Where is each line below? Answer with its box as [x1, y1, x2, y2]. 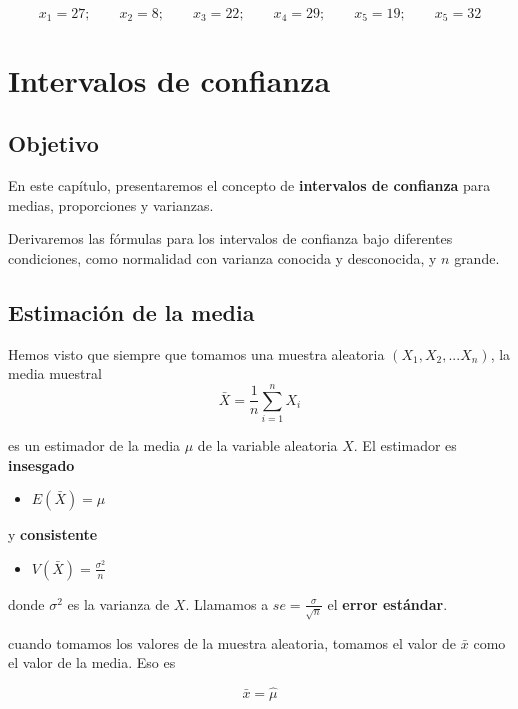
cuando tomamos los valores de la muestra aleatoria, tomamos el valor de [8, 632, 457, 653]
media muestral [8, 363, 102, 384]
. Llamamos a [185, 593, 269, 614]
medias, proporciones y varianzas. [8, 194, 214, 215]
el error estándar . [327, 593, 448, 614]
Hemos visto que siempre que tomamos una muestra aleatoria [8, 343, 385, 364]
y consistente [8, 524, 98, 545]
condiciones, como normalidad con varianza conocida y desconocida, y [8, 247, 437, 268]
